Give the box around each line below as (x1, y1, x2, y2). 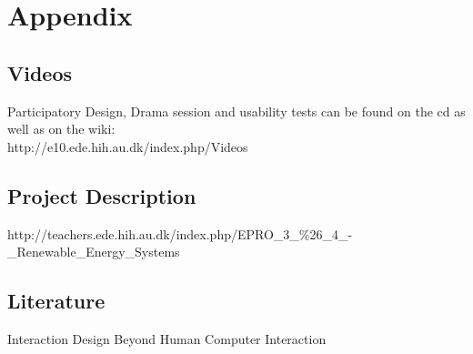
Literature (7, 287, 106, 315)
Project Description (7, 181, 196, 209)
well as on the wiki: (7, 119, 116, 138)
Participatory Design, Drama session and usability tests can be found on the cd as (7, 101, 466, 120)
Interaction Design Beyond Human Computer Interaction (7, 329, 327, 348)
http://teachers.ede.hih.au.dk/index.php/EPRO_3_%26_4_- (7, 224, 353, 243)
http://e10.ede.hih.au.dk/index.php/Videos (7, 137, 248, 156)
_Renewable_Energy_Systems (7, 242, 180, 261)
